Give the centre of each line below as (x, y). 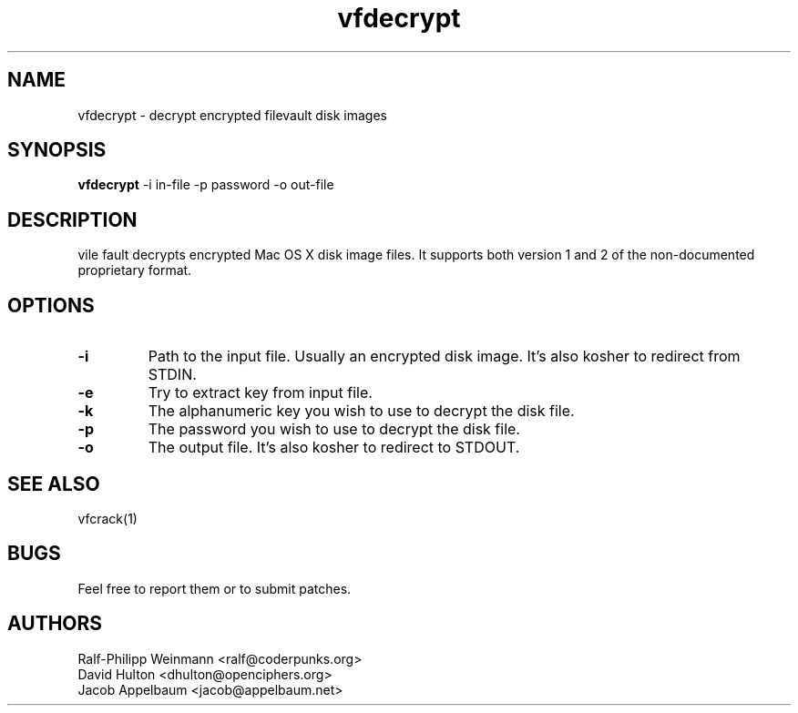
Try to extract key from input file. (260, 393)
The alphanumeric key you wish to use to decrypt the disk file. (361, 411)
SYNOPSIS (57, 150)
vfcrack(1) (107, 518)
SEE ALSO (54, 484)
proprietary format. (135, 270)
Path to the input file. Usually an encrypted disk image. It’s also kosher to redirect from (444, 356)
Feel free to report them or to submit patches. (215, 588)
